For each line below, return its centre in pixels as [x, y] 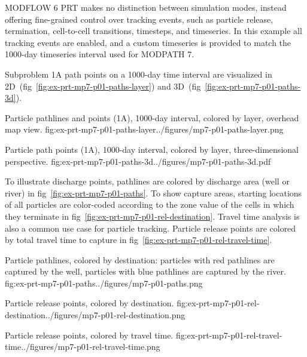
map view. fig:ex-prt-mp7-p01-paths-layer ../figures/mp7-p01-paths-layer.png [144, 129]
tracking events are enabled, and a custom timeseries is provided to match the [148, 42]
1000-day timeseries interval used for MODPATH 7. [100, 54]
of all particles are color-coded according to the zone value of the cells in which [150, 204]
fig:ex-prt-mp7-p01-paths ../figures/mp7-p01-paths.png [104, 283]
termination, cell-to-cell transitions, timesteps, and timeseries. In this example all [153, 31]
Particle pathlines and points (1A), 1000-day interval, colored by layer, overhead [152, 117]
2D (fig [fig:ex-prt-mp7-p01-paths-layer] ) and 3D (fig [103, 86]
